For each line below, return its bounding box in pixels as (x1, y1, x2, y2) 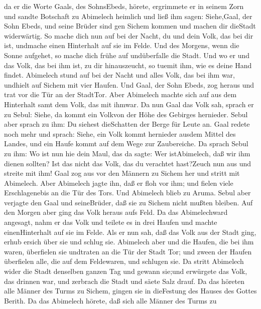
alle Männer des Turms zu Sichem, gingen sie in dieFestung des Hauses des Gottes (4, 285, 257, 296)
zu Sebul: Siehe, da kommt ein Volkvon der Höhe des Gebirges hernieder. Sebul (4, 109, 248, 119)
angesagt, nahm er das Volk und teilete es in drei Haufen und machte (4, 217, 217, 227)
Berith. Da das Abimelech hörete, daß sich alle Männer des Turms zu (4, 295, 217, 305)
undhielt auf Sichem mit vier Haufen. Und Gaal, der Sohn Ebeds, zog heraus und (4, 79, 254, 90)
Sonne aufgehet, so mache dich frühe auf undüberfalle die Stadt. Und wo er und (4, 50, 250, 60)
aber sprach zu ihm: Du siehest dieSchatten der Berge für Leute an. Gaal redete (4, 119, 250, 129)
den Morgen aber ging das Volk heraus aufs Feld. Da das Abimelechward (4, 207, 228, 217)
